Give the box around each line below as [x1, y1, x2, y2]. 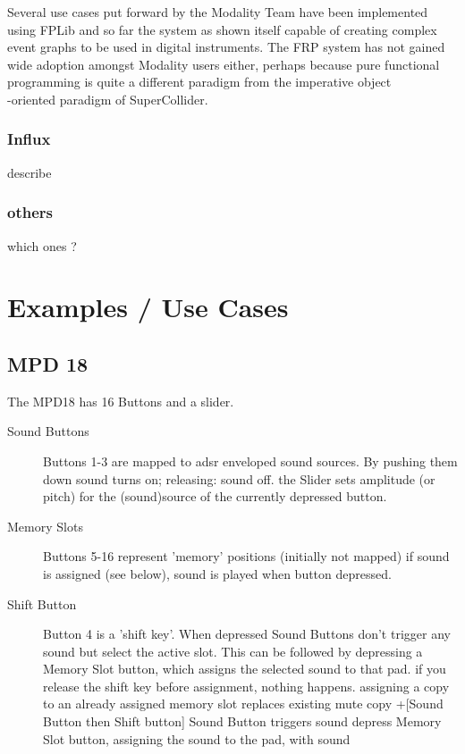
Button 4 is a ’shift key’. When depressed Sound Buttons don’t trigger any [43, 624, 451, 643]
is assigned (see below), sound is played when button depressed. [43, 564, 392, 582]
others [7, 201, 53, 223]
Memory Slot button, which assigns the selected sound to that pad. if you [43, 659, 446, 678]
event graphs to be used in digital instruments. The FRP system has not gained [7, 38, 445, 56]
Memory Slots [7, 516, 83, 535]
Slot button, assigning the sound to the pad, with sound [43, 729, 351, 748]
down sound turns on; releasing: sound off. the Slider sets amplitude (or [43, 469, 435, 488]
